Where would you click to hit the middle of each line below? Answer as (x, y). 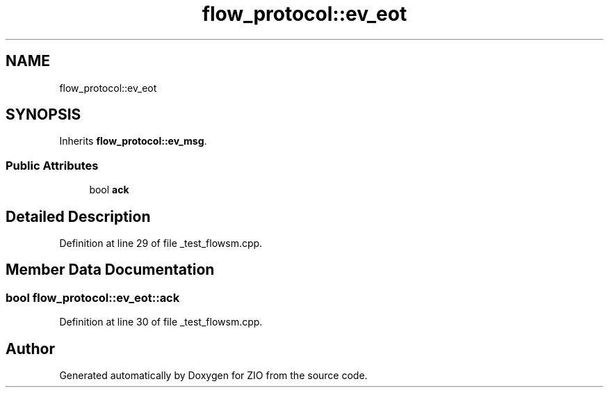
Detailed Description (78, 216)
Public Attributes (52, 165)
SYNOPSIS (43, 115)
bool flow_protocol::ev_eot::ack (93, 297)
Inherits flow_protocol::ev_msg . (133, 141)
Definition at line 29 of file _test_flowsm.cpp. (161, 243)
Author (30, 348)
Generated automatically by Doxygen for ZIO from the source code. (213, 376)
